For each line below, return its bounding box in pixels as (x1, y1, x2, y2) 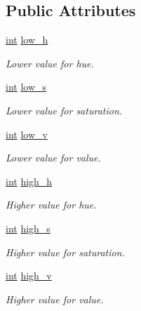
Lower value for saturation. (6, 102, 123, 117)
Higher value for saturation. (6, 244, 125, 259)
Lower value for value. (6, 150, 101, 165)
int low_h (6, 32, 48, 47)
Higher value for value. (6, 291, 104, 306)
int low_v (6, 126, 48, 141)
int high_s (6, 220, 51, 235)
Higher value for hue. (6, 197, 97, 212)
